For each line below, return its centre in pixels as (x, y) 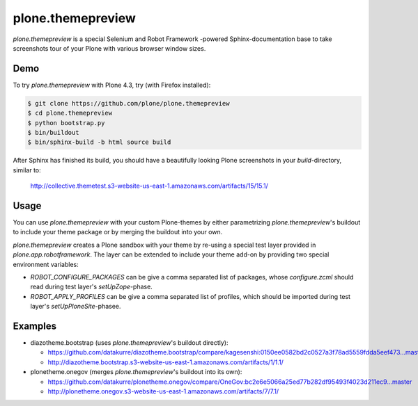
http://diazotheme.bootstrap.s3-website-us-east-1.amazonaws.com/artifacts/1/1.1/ (165, 362)
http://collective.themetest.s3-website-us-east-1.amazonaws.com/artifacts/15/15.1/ (149, 186)
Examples (35, 326)
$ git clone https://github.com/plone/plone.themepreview (129, 103)
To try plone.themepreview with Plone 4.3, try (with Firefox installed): (112, 85)
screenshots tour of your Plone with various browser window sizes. (109, 48)
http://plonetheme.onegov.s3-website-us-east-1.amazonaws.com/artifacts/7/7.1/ (163, 391)
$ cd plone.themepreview (70, 113)
